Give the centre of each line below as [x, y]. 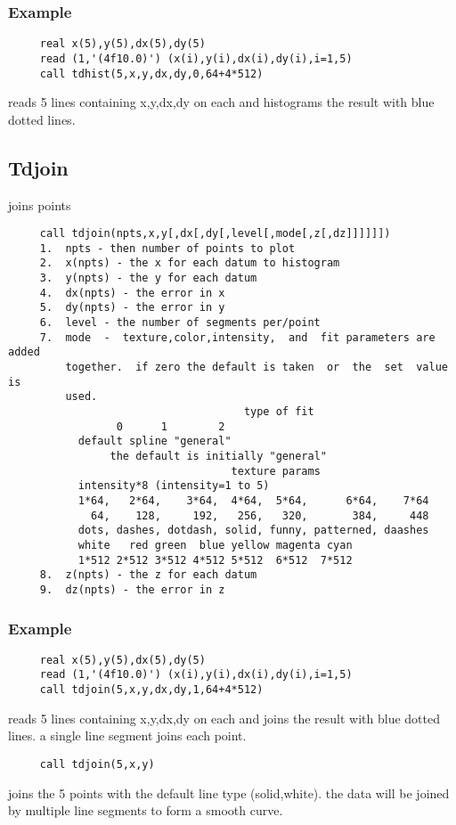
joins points [40, 204]
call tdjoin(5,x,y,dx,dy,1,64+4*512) [151, 690]
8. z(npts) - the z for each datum [148, 575]
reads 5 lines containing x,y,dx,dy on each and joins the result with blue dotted [224, 718]
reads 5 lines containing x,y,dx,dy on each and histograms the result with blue [221, 102]
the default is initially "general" [218, 457]
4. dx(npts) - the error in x [132, 293]
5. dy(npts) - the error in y [132, 308]
